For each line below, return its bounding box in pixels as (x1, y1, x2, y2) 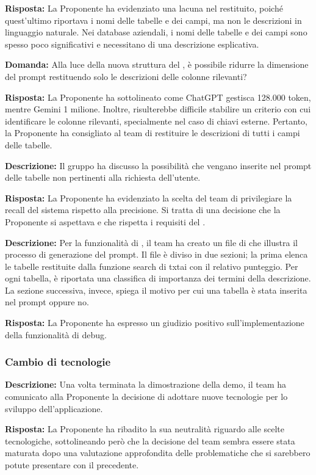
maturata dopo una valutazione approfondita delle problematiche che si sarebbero (5, 446, 311, 459)
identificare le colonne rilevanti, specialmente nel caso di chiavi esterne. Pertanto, (5, 114, 307, 127)
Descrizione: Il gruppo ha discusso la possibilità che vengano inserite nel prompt (5, 159, 312, 172)
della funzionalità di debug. (5, 328, 107, 341)
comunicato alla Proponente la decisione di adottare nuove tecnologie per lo (5, 390, 288, 403)
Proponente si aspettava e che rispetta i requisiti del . (5, 215, 206, 228)
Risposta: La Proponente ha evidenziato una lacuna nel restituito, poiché (5, 2, 283, 14)
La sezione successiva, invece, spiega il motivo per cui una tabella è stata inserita (5, 283, 307, 296)
